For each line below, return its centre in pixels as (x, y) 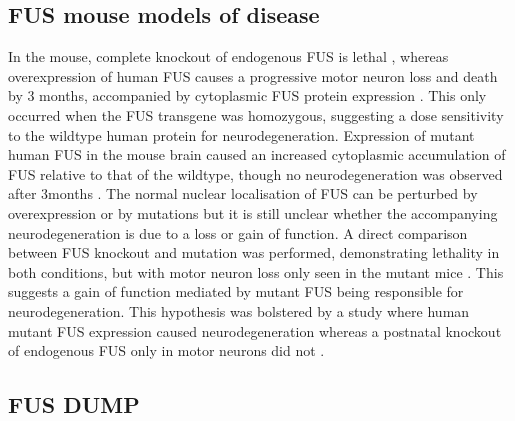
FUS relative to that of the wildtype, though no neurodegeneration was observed (255, 173)
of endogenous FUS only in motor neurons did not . (166, 350)
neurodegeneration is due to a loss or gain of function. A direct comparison (238, 232)
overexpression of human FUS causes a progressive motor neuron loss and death (253, 75)
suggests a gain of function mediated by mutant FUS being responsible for (236, 291)
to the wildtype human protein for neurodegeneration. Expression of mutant (241, 134)
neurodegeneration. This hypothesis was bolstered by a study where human (239, 310)
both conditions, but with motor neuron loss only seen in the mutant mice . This (256, 271)
